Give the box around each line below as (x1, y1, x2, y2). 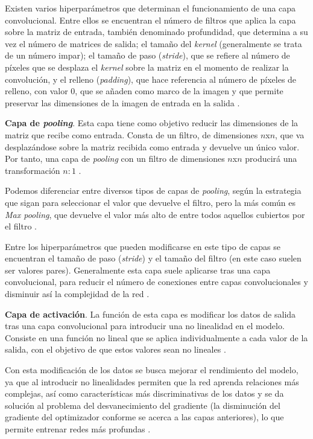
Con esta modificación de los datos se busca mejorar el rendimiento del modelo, (5, 364, 299, 376)
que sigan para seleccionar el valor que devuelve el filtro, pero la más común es (5, 196, 296, 208)
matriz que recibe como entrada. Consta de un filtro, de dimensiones (5, 128, 258, 141)
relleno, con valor (5, 85, 68, 97)
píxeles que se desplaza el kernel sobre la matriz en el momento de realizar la (5, 60, 289, 73)
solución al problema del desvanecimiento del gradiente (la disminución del (5, 399, 280, 411)
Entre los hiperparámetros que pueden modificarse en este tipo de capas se (5, 240, 280, 252)
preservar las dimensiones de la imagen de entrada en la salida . (5, 96, 240, 109)
